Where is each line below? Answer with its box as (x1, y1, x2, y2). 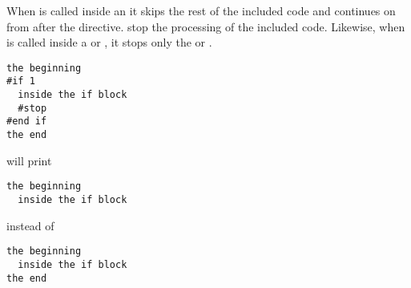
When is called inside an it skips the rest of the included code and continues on (6, 2, 396, 18)
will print (6, 152, 52, 168)
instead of (6, 217, 54, 233)
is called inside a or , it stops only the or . (6, 34, 212, 51)
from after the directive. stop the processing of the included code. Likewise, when (6, 18, 405, 34)
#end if (6, 116, 47, 128)
